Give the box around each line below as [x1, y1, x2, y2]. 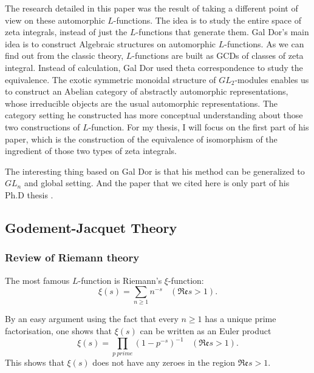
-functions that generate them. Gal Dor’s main [135, 25, 309, 38]
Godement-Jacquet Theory [5, 218, 177, 237]
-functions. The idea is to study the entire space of [113, 13, 301, 26]
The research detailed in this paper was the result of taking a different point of [5, 2, 298, 14]
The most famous [5, 274, 70, 286]
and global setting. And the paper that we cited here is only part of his [24, 176, 290, 189]
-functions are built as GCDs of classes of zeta [132, 49, 304, 62]
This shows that [5, 356, 64, 369]
